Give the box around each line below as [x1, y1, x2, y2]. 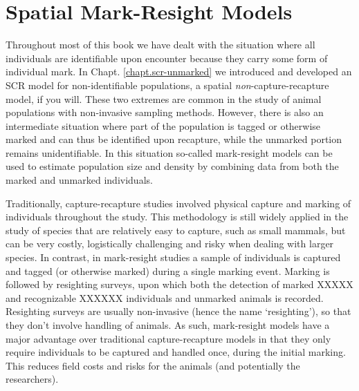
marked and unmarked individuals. [6, 173, 153, 187]
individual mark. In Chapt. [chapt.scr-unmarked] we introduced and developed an [6, 64, 352, 79]
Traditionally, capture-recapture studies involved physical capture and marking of [6, 195, 351, 210]
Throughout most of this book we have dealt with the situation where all [6, 37, 315, 52]
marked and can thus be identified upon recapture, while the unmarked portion [6, 132, 342, 146]
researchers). [6, 372, 59, 386]
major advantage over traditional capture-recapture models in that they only [6, 331, 331, 345]
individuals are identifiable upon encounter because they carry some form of [6, 50, 328, 65]
